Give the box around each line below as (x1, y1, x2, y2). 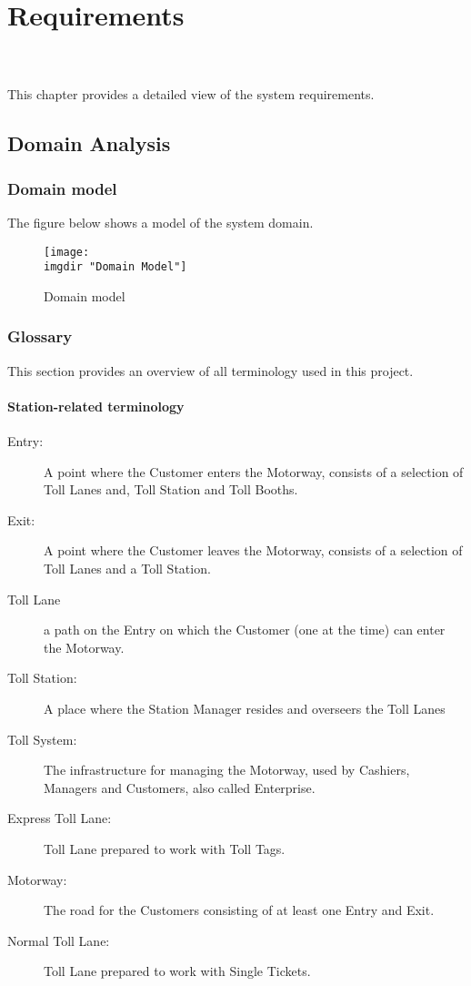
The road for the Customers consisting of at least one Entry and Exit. (44, 900, 435, 920)
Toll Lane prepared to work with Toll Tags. (44, 839, 286, 858)
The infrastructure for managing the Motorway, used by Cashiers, (44, 760, 410, 779)
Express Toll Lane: (7, 808, 112, 828)
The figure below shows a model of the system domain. (7, 212, 314, 231)
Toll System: (7, 729, 77, 748)
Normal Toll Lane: (7, 930, 110, 950)
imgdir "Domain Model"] (44, 260, 187, 274)
